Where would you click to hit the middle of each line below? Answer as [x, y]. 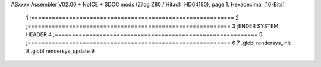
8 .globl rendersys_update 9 [60, 51]
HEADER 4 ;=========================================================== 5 [144, 34]
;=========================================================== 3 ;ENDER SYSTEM [152, 26]
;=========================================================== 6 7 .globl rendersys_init [158, 43]
